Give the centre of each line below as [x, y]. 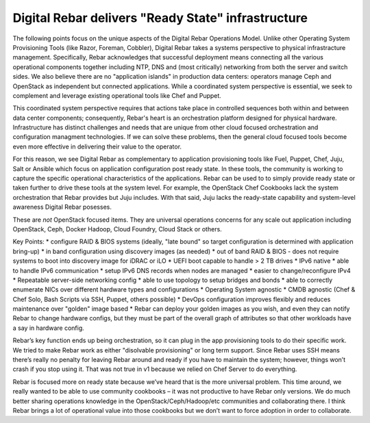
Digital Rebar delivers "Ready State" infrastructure [160, 18]
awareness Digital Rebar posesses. [62, 207]
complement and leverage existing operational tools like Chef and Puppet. [117, 95]
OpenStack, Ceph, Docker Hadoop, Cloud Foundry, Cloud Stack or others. [117, 229]
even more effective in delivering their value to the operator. [97, 146]
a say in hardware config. [49, 328]
